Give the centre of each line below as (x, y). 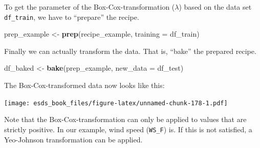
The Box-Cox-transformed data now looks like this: (84, 85)
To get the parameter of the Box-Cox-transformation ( (90, 7)
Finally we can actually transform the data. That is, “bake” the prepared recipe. (130, 51)
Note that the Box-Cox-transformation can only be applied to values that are (125, 119)
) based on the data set (215, 7)
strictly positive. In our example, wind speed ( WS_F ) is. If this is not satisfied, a (128, 129)
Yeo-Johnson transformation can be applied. (73, 139)
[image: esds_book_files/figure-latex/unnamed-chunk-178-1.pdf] (116, 103)
